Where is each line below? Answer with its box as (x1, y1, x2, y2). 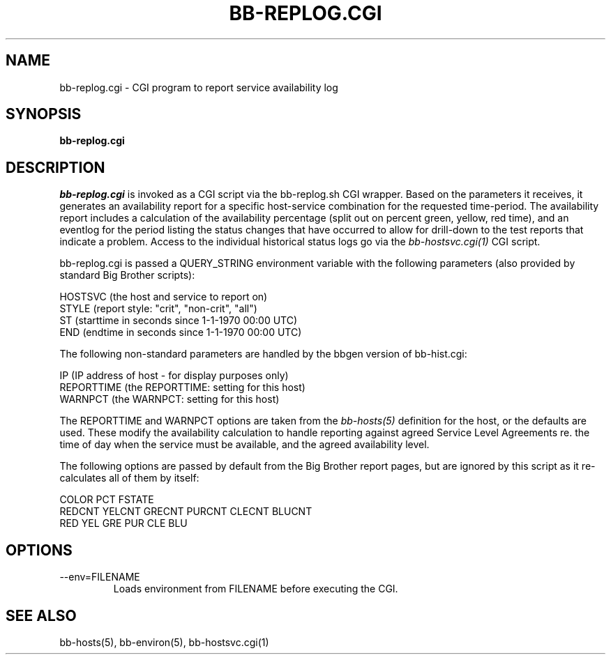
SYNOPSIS (6, 105, 82, 123)
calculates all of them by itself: (59, 472, 199, 484)
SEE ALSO (6, 606, 77, 624)
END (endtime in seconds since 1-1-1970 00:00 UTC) (59, 326, 302, 339)
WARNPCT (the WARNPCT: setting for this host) (59, 393, 280, 406)
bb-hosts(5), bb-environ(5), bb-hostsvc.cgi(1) (59, 636, 269, 648)
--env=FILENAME (59, 571, 140, 583)
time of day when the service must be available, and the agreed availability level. (59, 438, 430, 451)
